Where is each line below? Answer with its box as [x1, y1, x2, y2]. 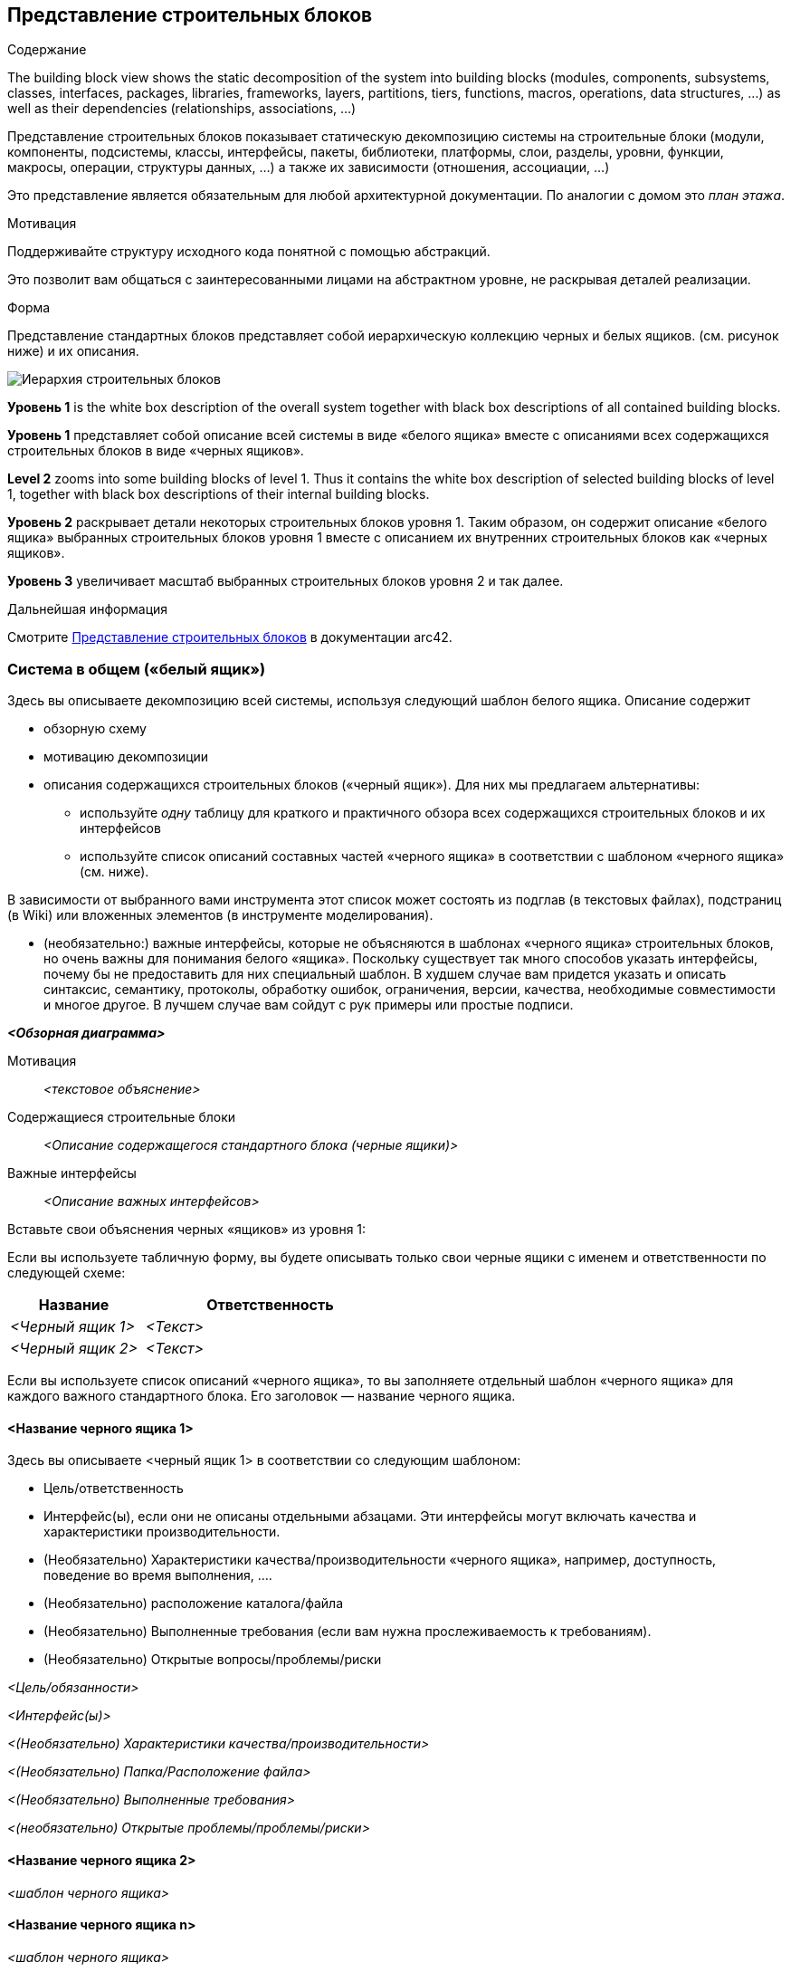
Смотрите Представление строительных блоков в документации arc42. [7, 629, 453, 646]
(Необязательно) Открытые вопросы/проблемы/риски [43, 1651, 382, 1668]
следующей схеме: [7, 1265, 126, 1281]
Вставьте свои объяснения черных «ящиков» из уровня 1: [7, 1221, 367, 1238]
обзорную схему [43, 721, 147, 737]
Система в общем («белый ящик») [7, 659, 266, 678]
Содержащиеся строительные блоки [7, 1109, 236, 1125]
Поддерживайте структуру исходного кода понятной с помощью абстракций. [7, 244, 491, 260]
